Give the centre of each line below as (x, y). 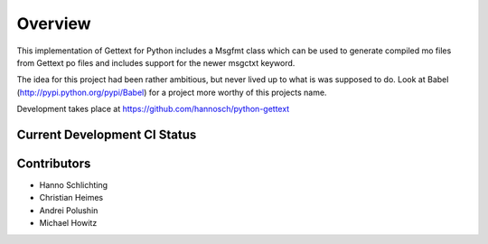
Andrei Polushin (69, 210)
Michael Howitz (68, 223)
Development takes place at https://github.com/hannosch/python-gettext (153, 109)
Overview (54, 23)
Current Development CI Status (107, 134)
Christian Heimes (71, 198)
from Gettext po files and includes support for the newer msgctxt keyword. (156, 62)
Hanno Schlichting (74, 185)
